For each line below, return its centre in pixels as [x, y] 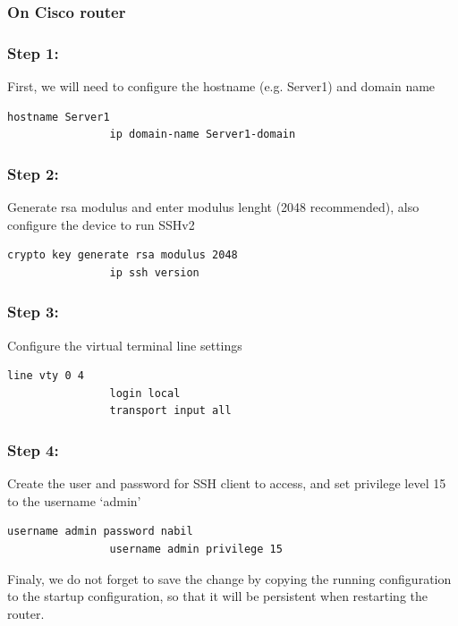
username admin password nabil [100, 532]
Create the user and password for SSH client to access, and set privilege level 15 [227, 483]
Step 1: [33, 52]
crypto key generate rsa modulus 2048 [123, 255]
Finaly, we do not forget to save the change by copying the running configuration [229, 578]
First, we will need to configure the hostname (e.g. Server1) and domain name [221, 86]
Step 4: [33, 449]
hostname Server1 [59, 117]
